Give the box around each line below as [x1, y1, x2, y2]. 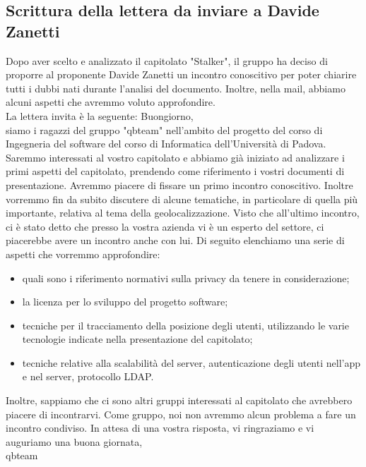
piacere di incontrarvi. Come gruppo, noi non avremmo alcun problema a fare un [6, 406, 356, 421]
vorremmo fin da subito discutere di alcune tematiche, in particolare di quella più [6, 191, 358, 206]
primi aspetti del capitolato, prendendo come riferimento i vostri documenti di [6, 164, 345, 178]
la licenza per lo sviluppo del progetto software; [22, 294, 228, 309]
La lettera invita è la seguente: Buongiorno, [6, 108, 194, 123]
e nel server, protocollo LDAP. [22, 369, 154, 384]
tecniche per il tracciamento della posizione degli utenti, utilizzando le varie [22, 317, 349, 332]
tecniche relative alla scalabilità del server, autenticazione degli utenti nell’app [22, 355, 361, 370]
